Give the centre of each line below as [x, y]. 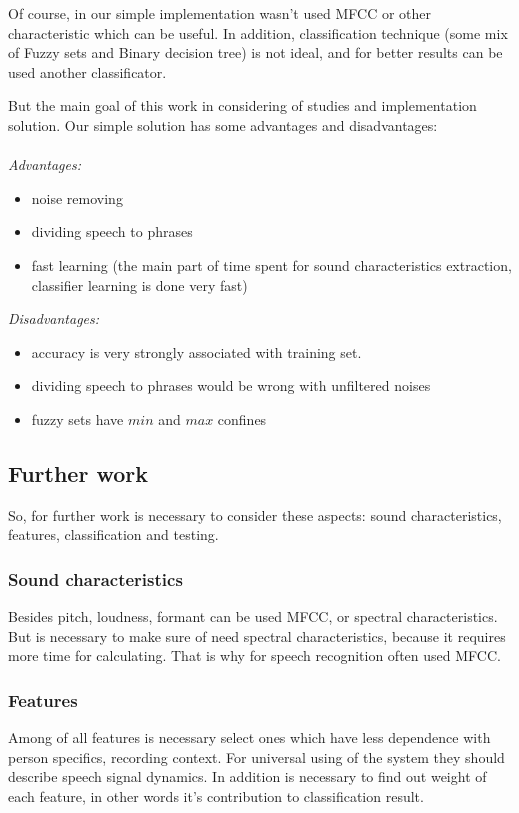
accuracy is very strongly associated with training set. [196, 351]
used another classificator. [87, 71]
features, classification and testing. [113, 534]
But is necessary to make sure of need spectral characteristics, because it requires [257, 635]
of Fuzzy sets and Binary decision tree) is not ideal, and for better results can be [255, 52]
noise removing [77, 197]
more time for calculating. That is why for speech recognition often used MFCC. [254, 655]
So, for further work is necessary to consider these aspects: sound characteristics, [255, 514]
